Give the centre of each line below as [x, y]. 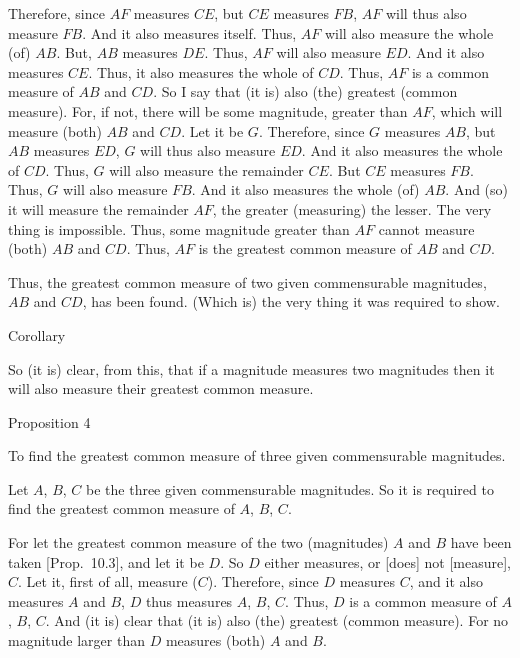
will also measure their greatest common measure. [161, 388]
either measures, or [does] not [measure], [388, 561]
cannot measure [426, 228]
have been [481, 542]
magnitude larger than [76, 640]
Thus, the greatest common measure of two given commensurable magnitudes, [247, 281]
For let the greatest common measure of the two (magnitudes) [198, 542]
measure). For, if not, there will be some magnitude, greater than [208, 110]
